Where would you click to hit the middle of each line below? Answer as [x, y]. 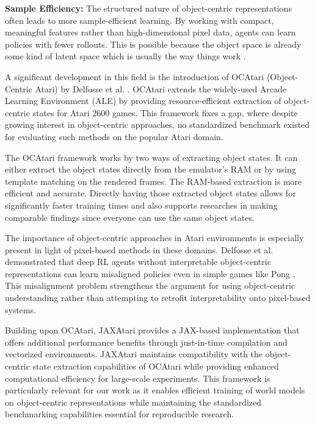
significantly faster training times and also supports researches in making [141, 205]
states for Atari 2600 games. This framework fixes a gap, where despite [165, 112]
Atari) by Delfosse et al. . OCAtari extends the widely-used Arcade [161, 88]
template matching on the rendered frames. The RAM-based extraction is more [154, 181]
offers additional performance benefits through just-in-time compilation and [146, 342]
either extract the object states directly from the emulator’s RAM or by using [150, 169]
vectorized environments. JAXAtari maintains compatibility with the [134, 354]
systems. [21, 309]
